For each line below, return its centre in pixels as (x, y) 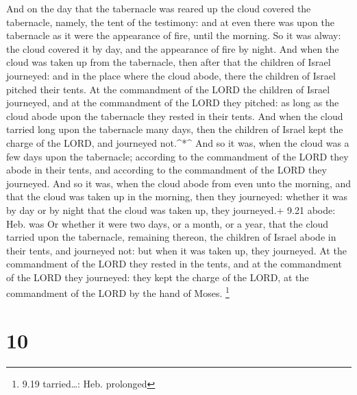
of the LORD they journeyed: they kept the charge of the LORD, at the (158, 277)
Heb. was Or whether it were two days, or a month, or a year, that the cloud (168, 223)
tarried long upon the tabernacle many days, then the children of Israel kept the (175, 129)
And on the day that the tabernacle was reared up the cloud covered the (159, 8)
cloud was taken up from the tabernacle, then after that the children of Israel (169, 62)
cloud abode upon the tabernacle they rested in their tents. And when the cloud (175, 116)
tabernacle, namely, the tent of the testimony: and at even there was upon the (170, 22)
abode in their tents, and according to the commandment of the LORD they (167, 170)
